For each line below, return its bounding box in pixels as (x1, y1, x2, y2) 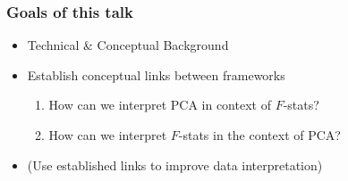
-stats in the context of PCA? (178, 126, 341, 144)
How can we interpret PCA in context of (48, 95, 271, 114)
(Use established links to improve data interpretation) (27, 155, 323, 174)
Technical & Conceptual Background (27, 36, 229, 54)
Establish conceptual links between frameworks (27, 65, 285, 84)
